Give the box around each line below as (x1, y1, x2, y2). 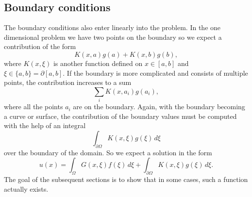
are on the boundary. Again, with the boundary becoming (73, 101, 245, 112)
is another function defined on (53, 58, 143, 68)
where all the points (4, 101, 63, 112)
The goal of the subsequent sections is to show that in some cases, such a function (4, 174, 248, 184)
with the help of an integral (4, 120, 86, 131)
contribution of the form (4, 41, 76, 51)
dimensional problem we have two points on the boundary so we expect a (4, 32, 222, 42)
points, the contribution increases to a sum (4, 77, 132, 87)
